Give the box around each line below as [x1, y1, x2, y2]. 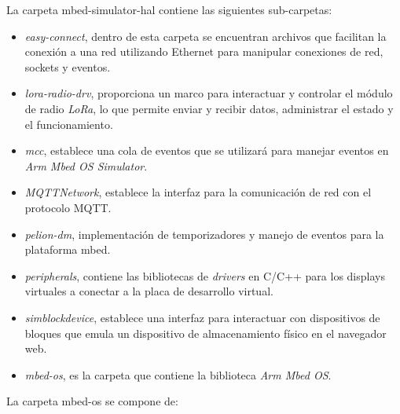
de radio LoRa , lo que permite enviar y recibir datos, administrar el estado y [24, 100, 394, 116]
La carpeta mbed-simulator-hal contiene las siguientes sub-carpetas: [6, 2, 332, 17]
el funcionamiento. [24, 115, 113, 132]
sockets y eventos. [24, 58, 111, 75]
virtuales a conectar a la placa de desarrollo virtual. [24, 283, 273, 299]
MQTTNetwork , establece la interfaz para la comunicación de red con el [24, 184, 372, 200]
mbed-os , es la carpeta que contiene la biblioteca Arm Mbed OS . [24, 366, 332, 383]
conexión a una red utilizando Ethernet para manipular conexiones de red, [24, 43, 383, 60]
